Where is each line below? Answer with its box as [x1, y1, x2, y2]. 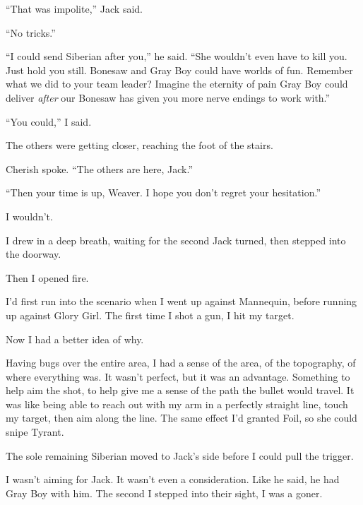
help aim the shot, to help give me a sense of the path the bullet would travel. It [6, 383, 355, 398]
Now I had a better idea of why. [6, 331, 144, 346]
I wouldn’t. [6, 208, 53, 223]
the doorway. [6, 246, 61, 261]
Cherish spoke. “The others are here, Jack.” [6, 161, 193, 176]
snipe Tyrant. [6, 424, 64, 439]
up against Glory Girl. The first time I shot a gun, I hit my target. [6, 307, 294, 322]
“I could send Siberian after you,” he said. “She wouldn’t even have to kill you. [6, 49, 347, 64]
